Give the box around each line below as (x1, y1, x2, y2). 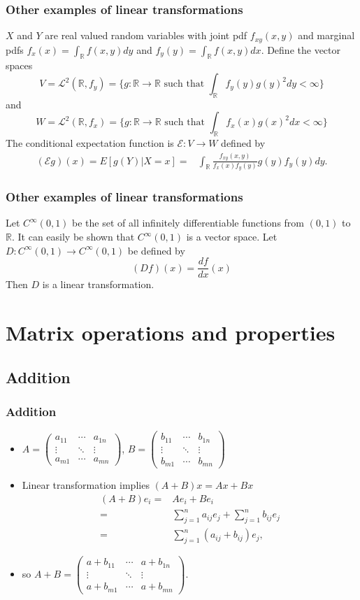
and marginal (298, 28, 355, 43)
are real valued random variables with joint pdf (45, 28, 247, 43)
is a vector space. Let (186, 229, 278, 243)
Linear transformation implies (22, 478, 150, 492)
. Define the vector (261, 42, 341, 57)
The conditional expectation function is (6, 136, 174, 150)
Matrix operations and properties (6, 318, 336, 347)
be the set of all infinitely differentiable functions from (72, 215, 305, 230)
